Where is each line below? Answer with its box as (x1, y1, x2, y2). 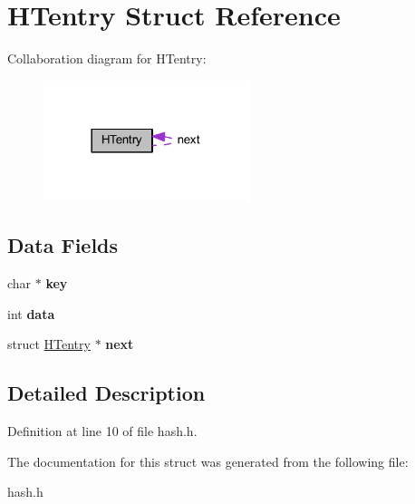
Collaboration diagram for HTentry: (7, 49, 207, 68)
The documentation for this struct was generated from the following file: (7, 451, 409, 470)
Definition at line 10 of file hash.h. (7, 421, 198, 440)
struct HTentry (7, 334, 91, 354)
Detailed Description (7, 379, 206, 407)
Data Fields (7, 231, 119, 259)
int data (7, 304, 55, 323)
